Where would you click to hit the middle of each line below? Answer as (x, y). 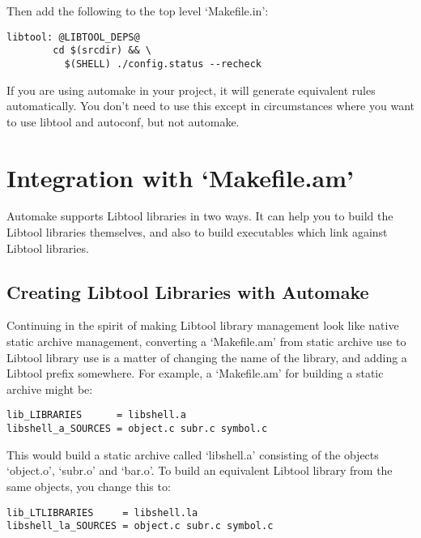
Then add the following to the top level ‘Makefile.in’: (138, 11)
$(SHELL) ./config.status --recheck (163, 64)
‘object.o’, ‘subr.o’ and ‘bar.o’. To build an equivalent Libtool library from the (200, 470)
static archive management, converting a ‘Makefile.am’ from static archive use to (206, 342)
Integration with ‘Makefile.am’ (180, 177)
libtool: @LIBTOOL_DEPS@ (73, 37)
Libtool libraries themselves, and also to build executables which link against (197, 232)
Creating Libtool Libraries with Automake (188, 291)
